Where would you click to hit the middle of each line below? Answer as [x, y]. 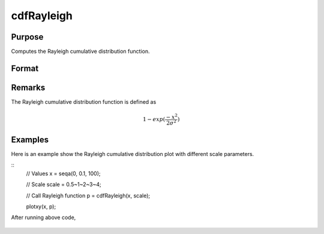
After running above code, [43, 217]
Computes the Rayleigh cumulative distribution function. [80, 52]
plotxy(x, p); [41, 206]
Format [25, 68]
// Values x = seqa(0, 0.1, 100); [63, 173]
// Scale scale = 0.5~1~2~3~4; [64, 184]
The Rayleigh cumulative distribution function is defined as [84, 101]
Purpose [27, 37]
